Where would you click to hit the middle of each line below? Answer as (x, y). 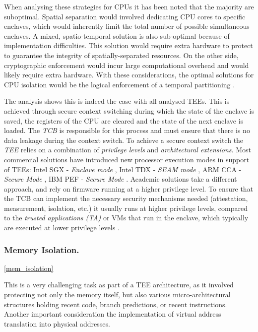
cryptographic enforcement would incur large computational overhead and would (127, 65)
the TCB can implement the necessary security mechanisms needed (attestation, (126, 198)
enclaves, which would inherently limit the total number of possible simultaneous (127, 26)
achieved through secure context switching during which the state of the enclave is (129, 110)
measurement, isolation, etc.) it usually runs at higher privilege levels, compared (126, 208)
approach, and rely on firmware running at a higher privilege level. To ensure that (129, 188)
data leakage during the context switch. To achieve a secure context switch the (124, 140)
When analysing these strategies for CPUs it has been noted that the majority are (129, 6)
